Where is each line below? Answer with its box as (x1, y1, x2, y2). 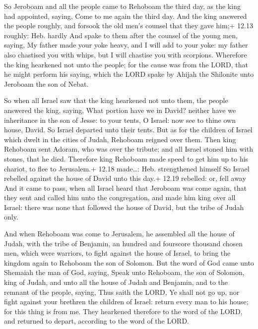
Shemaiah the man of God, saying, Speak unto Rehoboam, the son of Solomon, (4, 267, 245, 277)
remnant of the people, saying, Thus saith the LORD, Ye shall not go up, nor (4, 286, 240, 297)
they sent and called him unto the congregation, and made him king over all (4, 192, 236, 203)
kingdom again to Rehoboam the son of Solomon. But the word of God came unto (4, 257, 254, 268)
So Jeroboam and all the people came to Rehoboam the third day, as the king (4, 1, 241, 11)
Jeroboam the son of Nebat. (4, 78, 89, 89)
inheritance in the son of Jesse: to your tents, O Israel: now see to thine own (4, 114, 236, 125)
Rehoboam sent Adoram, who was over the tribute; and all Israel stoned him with (4, 144, 253, 154)
